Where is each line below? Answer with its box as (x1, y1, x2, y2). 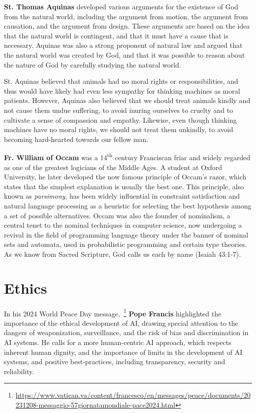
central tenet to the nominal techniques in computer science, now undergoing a (4, 220, 242, 230)
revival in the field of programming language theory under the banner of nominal (4, 229, 249, 240)
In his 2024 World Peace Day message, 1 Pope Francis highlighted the (4, 307, 222, 318)
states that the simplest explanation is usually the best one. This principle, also (4, 181, 244, 191)
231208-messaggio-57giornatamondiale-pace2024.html (15, 400, 175, 410)
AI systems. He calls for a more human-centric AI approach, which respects (4, 337, 231, 347)
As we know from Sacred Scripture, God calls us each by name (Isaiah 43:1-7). (4, 248, 241, 259)
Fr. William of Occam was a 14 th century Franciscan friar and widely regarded (4, 151, 251, 162)
